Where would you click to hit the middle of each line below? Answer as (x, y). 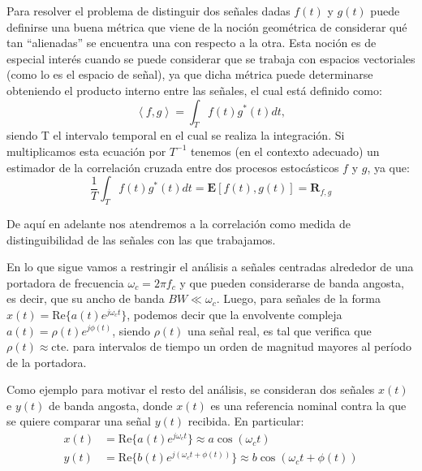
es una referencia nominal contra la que (308, 405)
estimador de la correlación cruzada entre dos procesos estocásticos (173, 167)
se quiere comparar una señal (79, 421)
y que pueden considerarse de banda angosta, (292, 282)
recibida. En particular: (246, 421)
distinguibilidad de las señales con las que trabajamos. (141, 239)
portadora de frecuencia (65, 282)
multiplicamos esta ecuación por (86, 151)
